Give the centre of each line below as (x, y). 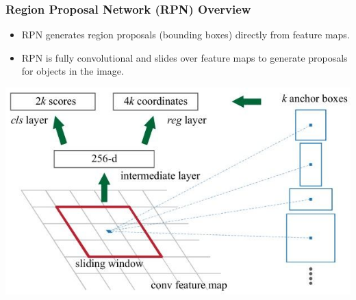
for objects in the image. (73, 71)
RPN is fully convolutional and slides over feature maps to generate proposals (185, 57)
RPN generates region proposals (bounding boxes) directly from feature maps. (186, 35)
